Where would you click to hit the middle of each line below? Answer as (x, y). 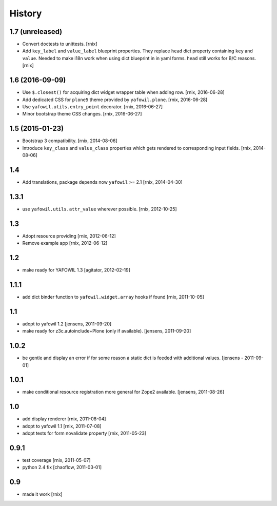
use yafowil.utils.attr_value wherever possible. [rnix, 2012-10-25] (100, 209)
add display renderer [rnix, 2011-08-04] (64, 419)
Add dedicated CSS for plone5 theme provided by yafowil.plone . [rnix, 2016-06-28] (115, 100)
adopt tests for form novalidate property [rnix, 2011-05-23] (84, 433)
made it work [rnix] (42, 494)
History (26, 13)
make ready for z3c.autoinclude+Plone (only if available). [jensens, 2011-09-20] (107, 331)
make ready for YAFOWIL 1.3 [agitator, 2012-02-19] (76, 270)
